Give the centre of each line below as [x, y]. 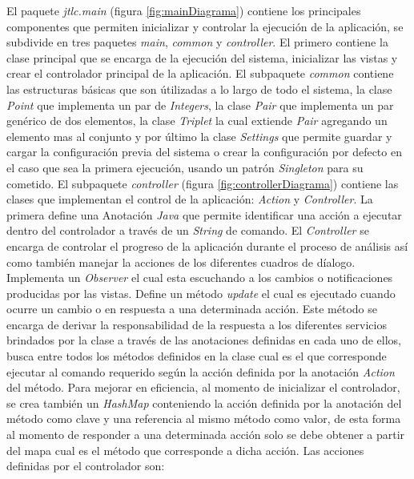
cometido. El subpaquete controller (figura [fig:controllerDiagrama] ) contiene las [203, 183]
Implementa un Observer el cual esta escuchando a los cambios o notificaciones [200, 278]
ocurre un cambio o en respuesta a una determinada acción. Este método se [192, 309]
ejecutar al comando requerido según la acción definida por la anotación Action [201, 371]
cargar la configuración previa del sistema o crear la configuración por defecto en [204, 152]
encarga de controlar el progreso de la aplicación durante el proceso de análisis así [207, 246]
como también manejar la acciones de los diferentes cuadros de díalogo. [181, 262]
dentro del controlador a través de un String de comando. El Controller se [188, 230]
